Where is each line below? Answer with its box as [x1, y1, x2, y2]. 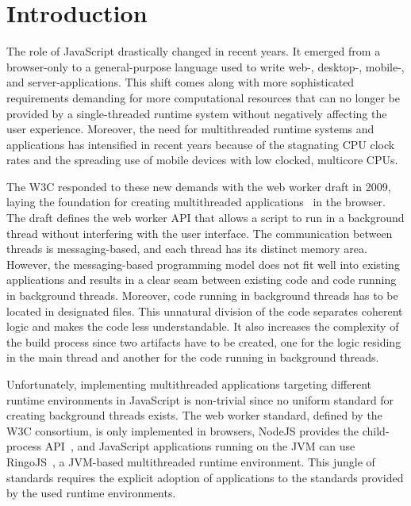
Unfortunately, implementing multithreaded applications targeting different [6, 376, 371, 392]
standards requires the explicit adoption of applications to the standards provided [6, 469, 404, 485]
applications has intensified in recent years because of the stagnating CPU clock [6, 136, 395, 152]
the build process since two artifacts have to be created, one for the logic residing [6, 333, 401, 350]
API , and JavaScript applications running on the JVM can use [44, 438, 355, 454]
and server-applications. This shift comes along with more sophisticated [6, 74, 355, 90]
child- [362, 422, 390, 439]
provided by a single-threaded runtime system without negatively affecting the [6, 105, 387, 121]
